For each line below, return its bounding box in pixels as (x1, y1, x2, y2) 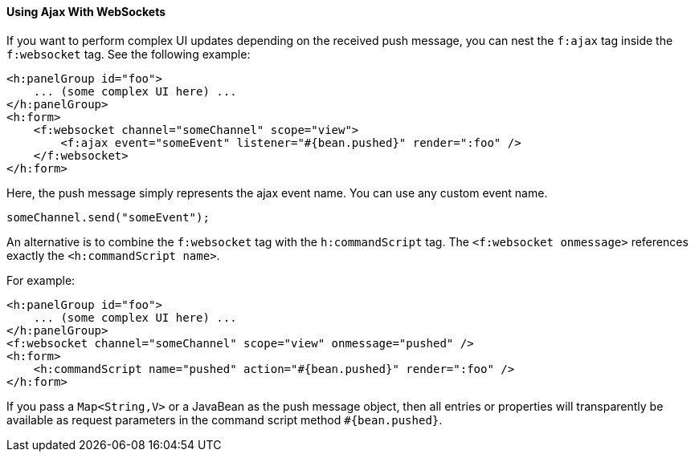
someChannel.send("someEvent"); (6, 210, 210, 224)
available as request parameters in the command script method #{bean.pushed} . (6, 412, 443, 427)
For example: (6, 273, 76, 287)
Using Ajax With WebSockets (6, 5, 166, 18)
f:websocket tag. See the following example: (6, 47, 251, 61)
